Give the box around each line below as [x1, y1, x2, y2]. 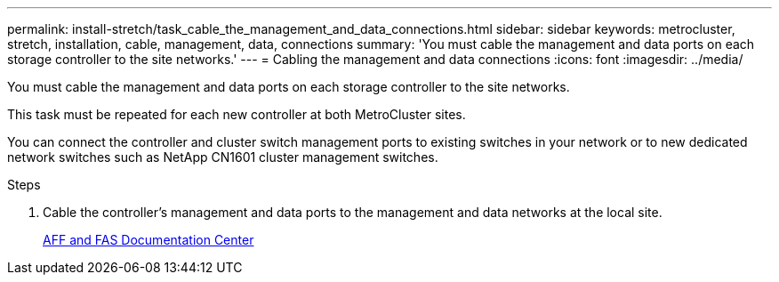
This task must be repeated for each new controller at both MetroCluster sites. [7, 107, 466, 122]
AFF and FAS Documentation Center [43, 232, 254, 247]
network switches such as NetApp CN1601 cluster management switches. [7, 149, 438, 165]
